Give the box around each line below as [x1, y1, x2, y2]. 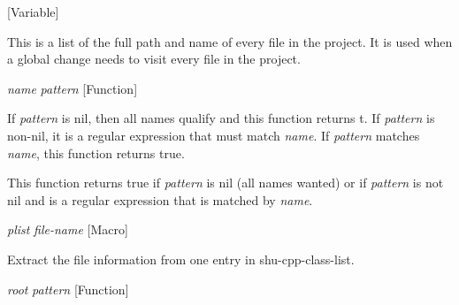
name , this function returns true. [7, 143, 185, 162]
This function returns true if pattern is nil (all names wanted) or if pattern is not [7, 173, 444, 192]
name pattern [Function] [7, 79, 138, 97]
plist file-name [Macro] [7, 220, 128, 239]
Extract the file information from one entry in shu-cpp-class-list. [7, 249, 355, 268]
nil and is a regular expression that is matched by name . [7, 190, 313, 209]
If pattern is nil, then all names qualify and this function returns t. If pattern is [7, 109, 435, 127]
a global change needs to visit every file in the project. [7, 50, 301, 68]
